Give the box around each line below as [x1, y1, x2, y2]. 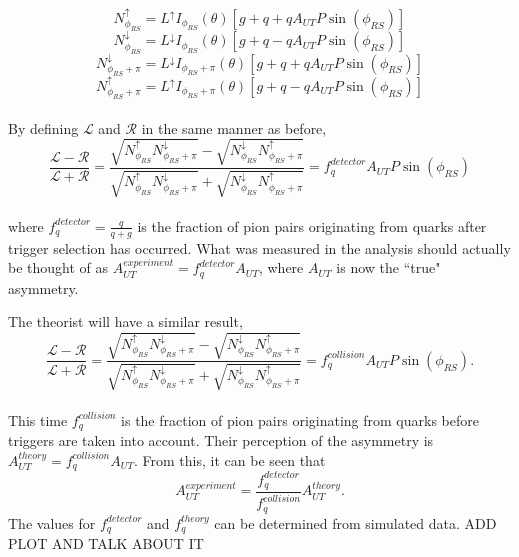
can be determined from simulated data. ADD [214, 512, 497, 533]
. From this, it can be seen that [134, 449, 326, 470]
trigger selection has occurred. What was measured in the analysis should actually [8, 237, 511, 258]
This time [8, 409, 68, 430]
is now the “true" [336, 257, 441, 278]
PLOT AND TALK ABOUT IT [8, 533, 204, 554]
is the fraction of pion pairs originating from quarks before [121, 409, 479, 430]
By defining [8, 117, 79, 138]
